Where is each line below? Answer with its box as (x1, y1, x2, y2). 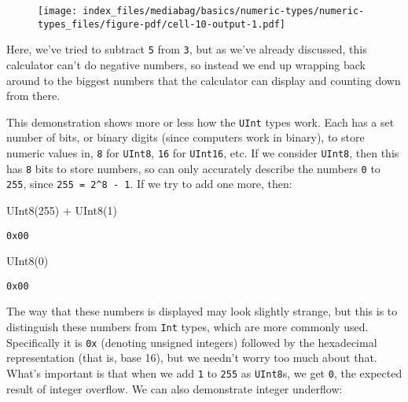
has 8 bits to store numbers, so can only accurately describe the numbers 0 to (6, 160, 380, 176)
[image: (38, 6, 78, 17)
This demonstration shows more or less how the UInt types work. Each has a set (6, 113, 395, 130)
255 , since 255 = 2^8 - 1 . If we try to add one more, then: (6, 175, 292, 192)
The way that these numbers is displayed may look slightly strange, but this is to (6, 303, 398, 319)
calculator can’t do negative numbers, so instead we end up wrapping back (6, 56, 366, 72)
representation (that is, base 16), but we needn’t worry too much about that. (6, 349, 377, 366)
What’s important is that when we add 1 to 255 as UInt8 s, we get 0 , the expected (6, 364, 402, 381)
